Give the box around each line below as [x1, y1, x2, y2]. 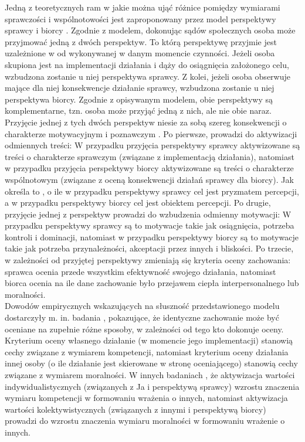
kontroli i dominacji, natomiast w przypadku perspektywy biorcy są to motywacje [5, 230, 299, 243]
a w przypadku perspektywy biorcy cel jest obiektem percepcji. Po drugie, [5, 196, 271, 209]
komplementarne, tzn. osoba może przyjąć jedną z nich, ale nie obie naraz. [5, 104, 272, 117]
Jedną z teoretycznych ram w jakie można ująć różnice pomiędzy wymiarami [5, 1, 280, 13]
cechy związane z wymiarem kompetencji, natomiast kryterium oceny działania [5, 345, 289, 358]
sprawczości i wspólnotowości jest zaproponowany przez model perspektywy [5, 12, 276, 25]
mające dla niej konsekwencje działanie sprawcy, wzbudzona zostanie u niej [5, 81, 274, 94]
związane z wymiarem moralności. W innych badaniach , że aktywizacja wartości [5, 369, 295, 380]
